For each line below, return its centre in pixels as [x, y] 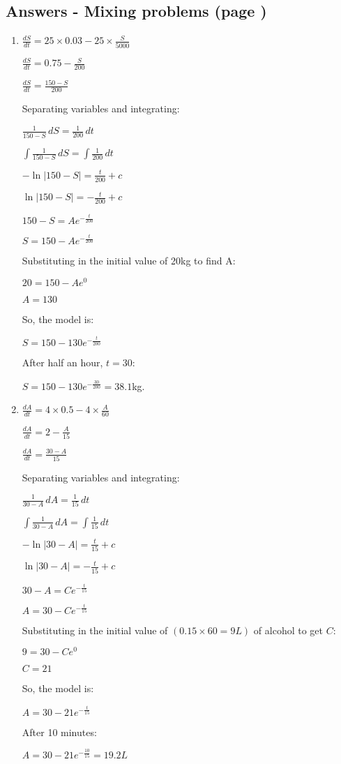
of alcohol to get [288, 630]
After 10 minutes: [59, 732]
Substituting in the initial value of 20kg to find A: [129, 261]
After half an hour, [62, 362]
